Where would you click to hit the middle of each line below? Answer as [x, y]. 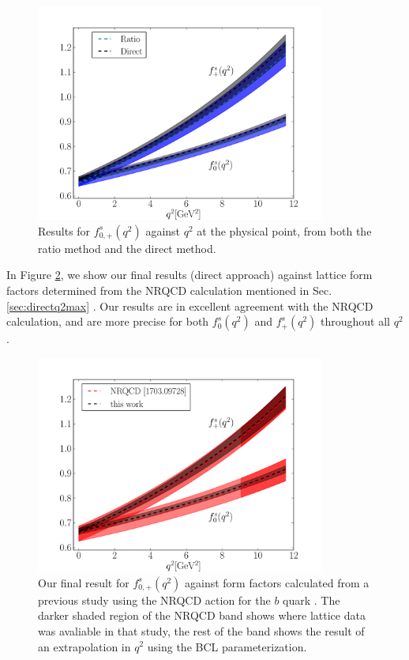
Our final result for [84, 582]
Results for [64, 230]
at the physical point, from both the [284, 230]
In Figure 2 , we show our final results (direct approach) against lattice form [189, 275]
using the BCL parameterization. [227, 646]
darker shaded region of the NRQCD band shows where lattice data [202, 615]
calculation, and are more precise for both [108, 321]
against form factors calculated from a [277, 582]
